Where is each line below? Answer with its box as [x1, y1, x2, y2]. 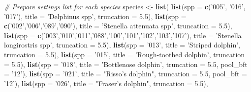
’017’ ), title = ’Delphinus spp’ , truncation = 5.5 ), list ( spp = [4, 11, 187, 21]
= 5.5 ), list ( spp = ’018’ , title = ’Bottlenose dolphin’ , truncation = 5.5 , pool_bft [4, 59, 248, 69]
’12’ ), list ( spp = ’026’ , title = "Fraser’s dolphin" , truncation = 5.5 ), [4, 78, 208, 88]
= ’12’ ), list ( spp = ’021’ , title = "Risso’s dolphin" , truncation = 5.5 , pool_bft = [4, 69, 248, 79]
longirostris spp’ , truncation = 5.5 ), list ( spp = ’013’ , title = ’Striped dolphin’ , [4, 40, 240, 50]
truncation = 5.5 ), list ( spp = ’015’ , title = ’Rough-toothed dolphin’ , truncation [4, 49, 245, 59]
